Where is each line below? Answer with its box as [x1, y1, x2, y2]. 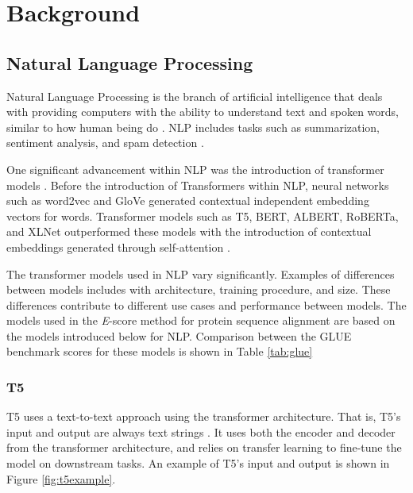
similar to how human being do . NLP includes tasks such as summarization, [6, 118, 380, 135]
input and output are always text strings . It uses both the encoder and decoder [6, 423, 396, 440]
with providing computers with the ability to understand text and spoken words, [6, 103, 399, 120]
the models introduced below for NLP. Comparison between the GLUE [6, 327, 352, 344]
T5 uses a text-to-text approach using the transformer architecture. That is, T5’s [6, 408, 401, 425]
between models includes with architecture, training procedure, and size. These [6, 281, 391, 298]
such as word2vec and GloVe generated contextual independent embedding [6, 192, 369, 209]
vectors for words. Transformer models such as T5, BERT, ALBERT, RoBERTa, [6, 207, 399, 224]
